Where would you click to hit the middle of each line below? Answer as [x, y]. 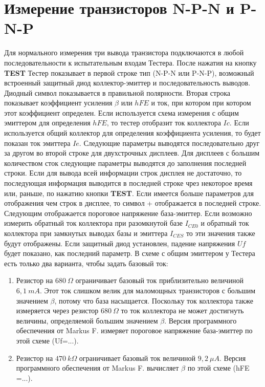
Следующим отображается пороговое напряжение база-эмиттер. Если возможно [128, 213]
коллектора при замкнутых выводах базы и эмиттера [86, 233]
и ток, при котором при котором [201, 103]
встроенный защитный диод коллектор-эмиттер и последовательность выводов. [127, 83]
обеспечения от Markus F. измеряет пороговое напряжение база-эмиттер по [134, 330]
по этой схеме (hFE [218, 368]
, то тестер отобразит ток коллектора [164, 123]
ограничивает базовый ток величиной [137, 358]
